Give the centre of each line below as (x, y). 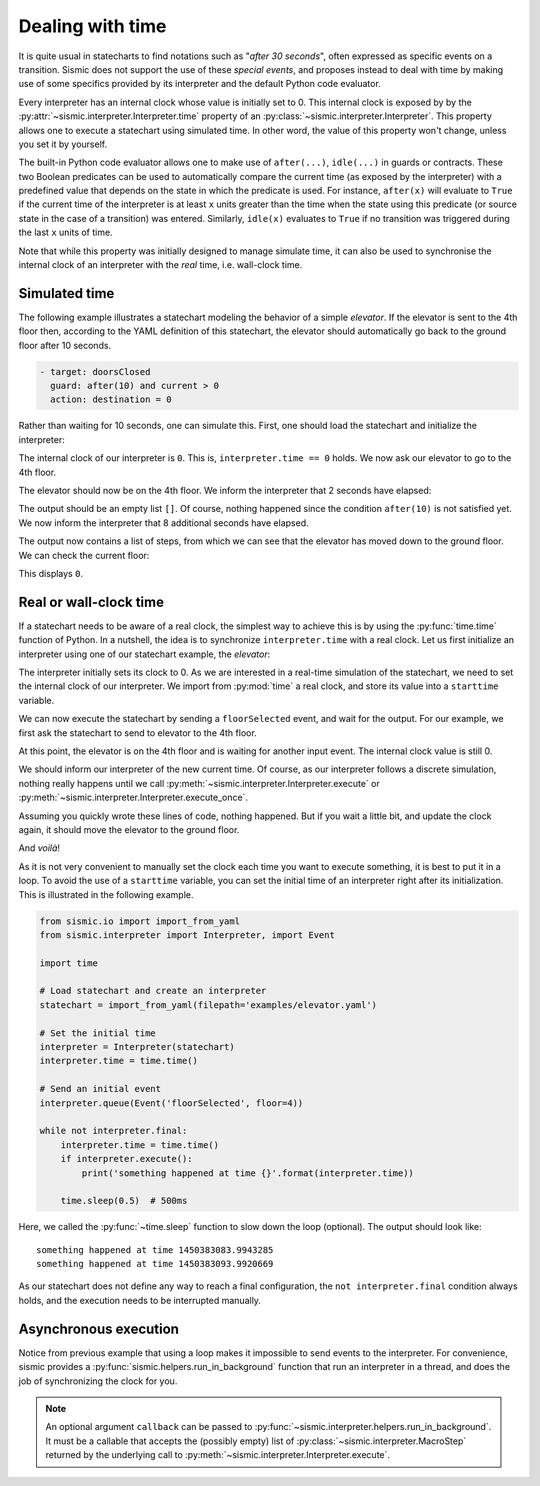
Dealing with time (92, 26)
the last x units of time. (66, 232)
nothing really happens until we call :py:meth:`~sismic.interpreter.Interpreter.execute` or (199, 783)
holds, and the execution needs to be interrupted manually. (140, 1300)
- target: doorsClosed (95, 371)
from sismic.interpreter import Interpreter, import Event (187, 934)
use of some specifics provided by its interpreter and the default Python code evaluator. (200, 84)
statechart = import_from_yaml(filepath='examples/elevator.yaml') (208, 1004)
